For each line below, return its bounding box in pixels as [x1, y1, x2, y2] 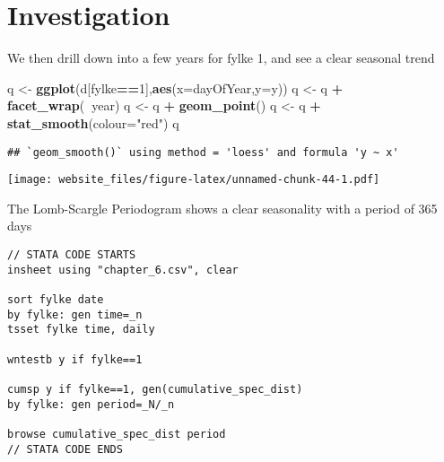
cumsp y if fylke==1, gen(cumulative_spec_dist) [7, 382, 303, 396]
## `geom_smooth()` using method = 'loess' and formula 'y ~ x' [7, 145, 399, 159]
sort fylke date [7, 292, 104, 306]
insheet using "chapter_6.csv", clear [7, 263, 239, 276]
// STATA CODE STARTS [7, 248, 136, 261]
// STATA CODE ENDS [7, 442, 123, 456]
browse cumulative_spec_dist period [7, 427, 226, 440]
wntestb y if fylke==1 [7, 353, 143, 366]
